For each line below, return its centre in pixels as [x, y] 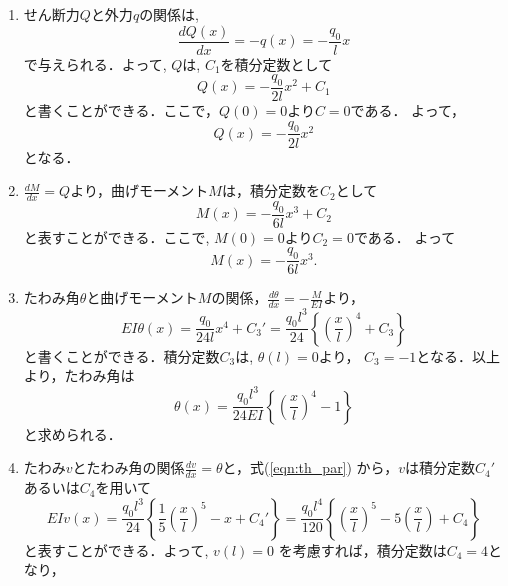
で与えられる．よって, [95, 63]
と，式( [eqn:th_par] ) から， [310, 467]
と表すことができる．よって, [116, 549]
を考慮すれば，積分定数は [362, 549]
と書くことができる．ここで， [121, 110]
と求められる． [72, 433]
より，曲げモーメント [139, 190]
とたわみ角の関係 [128, 467]
